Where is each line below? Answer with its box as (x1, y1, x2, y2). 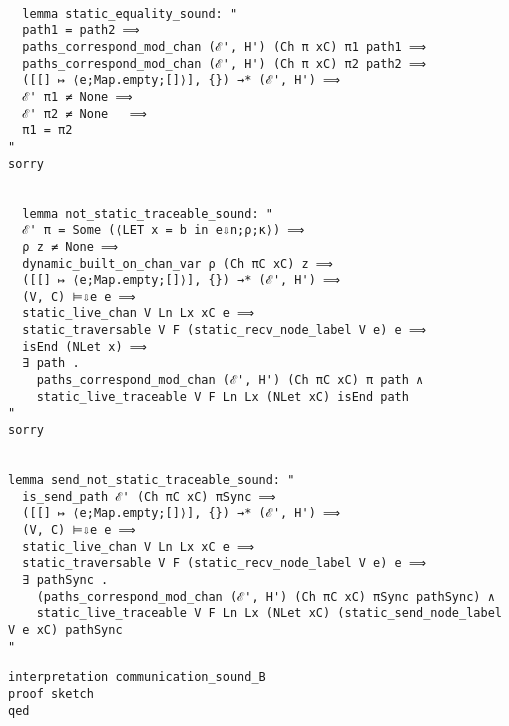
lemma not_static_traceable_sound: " (22, 206, 273, 221)
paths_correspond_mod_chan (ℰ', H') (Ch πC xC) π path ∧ (36, 373, 424, 388)
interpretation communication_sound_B (8, 670, 266, 685)
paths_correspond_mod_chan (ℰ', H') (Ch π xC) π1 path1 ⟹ (22, 39, 426, 54)
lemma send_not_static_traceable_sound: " (8, 473, 295, 488)
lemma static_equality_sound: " (22, 6, 238, 21)
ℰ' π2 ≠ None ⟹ (22, 106, 147, 121)
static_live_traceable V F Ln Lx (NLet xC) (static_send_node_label (36, 606, 502, 621)
